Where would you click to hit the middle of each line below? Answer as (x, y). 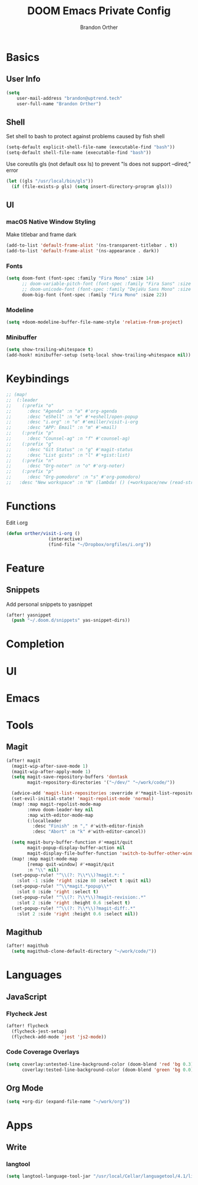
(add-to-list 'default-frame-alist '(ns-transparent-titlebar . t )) (92, 246)
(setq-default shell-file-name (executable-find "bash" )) (79, 153)
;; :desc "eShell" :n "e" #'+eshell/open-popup (72, 417)
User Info (23, 79)
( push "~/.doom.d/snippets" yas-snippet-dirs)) (71, 621)
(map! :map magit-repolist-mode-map (56, 804)
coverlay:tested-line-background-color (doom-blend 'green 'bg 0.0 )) (109, 1070)
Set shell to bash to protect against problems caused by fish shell (85, 137)
